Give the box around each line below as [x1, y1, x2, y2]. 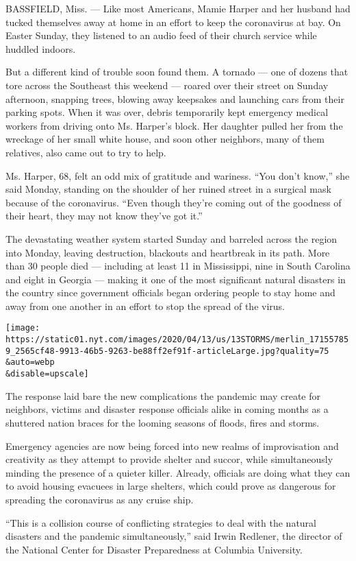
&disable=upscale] [5, 369, 89, 379]
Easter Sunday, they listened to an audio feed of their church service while [5, 28, 317, 43]
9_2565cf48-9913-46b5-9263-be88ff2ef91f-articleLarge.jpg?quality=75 [5, 346, 329, 356]
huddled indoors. [5, 41, 76, 56]
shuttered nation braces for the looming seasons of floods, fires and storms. [5, 415, 320, 429]
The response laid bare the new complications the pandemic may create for [5, 388, 321, 403]
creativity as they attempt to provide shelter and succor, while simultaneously [5, 452, 333, 466]
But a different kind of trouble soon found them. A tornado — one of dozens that [5, 64, 348, 79]
